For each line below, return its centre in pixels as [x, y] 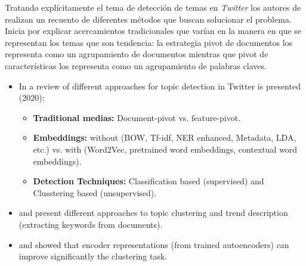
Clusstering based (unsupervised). [95, 192]
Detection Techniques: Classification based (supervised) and [149, 181]
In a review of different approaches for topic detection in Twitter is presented [160, 86]
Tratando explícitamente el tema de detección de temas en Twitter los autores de [153, 7]
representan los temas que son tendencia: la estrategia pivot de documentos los [149, 42]
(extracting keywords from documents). [91, 224]
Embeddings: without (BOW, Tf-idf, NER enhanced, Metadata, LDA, [165, 137]
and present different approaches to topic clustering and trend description [153, 213]
